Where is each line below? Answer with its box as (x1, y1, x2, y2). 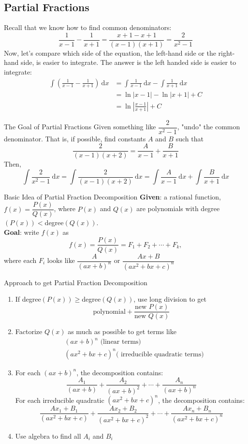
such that (175, 133, 204, 143)
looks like (47, 255, 75, 265)
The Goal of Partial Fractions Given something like (4, 122, 156, 132)
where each (4, 255, 37, 265)
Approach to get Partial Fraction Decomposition (4, 277, 147, 287)
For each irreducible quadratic (15, 395, 104, 405)
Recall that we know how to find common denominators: (4, 22, 172, 32)
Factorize (15, 326, 43, 337)
